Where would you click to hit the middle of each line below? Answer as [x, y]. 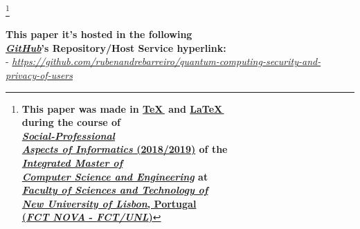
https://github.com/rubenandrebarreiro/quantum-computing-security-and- [166, 61]
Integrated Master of [72, 163]
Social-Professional [68, 135]
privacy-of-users [39, 75]
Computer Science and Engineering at [115, 176]
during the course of [71, 122]
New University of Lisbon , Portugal [109, 203]
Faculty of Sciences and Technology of [115, 190]
